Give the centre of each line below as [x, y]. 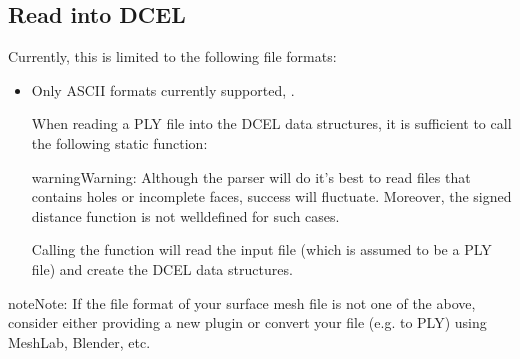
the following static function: [119, 142]
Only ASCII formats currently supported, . [163, 89]
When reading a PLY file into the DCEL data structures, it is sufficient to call [271, 123]
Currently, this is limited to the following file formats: [172, 56]
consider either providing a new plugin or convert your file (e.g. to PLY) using [247, 322]
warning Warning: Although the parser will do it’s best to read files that [251, 176]
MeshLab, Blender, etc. [79, 341]
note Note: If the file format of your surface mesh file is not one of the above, [242, 302]
